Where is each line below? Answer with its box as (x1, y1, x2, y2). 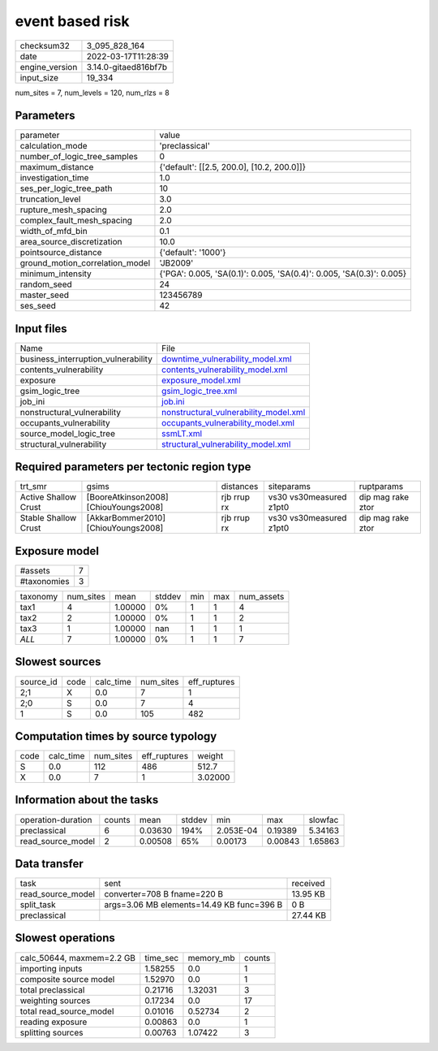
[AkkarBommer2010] (86, 513, 166, 524)
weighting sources (19, 995, 91, 1006)
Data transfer (15, 857, 84, 871)
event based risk (15, 12, 130, 30)
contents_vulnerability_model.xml (161, 364, 288, 375)
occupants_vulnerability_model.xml (161, 417, 295, 428)
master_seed (19, 289, 69, 301)
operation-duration (19, 814, 92, 825)
